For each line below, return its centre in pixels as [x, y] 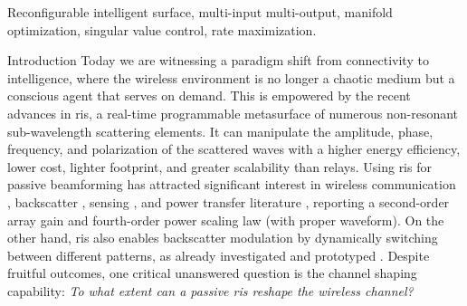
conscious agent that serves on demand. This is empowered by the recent [209, 96]
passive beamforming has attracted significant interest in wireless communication [232, 184]
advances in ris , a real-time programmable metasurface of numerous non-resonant [233, 113]
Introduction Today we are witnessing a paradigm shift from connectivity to [218, 60]
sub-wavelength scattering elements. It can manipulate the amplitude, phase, [220, 131]
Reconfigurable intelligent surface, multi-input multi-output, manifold [200, 12]
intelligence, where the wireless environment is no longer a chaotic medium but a [231, 77]
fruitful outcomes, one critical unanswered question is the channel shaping [212, 273]
